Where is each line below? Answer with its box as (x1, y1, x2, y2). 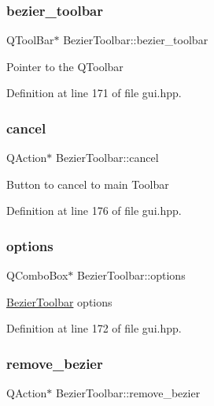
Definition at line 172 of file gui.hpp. (6, 320, 182, 336)
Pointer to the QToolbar (6, 58, 124, 74)
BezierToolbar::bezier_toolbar (63, 32, 208, 48)
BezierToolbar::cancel (56, 149, 159, 166)
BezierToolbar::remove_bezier (56, 385, 201, 401)
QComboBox (6, 267, 68, 284)
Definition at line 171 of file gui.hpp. (6, 85, 182, 101)
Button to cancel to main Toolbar (6, 175, 169, 192)
